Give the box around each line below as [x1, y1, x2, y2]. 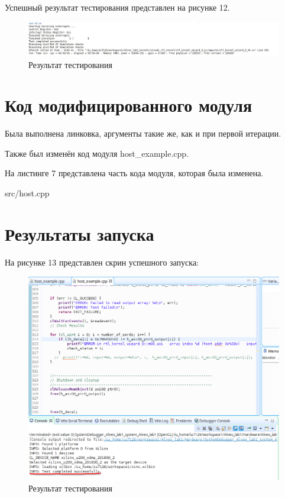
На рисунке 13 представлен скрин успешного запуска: [5, 256, 199, 268]
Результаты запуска [5, 221, 154, 245]
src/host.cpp [5, 187, 50, 199]
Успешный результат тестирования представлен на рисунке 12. [5, 1, 230, 13]
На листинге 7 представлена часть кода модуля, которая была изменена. [5, 167, 264, 179]
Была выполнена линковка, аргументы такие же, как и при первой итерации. [5, 127, 281, 140]
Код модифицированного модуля [5, 93, 252, 117]
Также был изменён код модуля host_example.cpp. [5, 147, 189, 159]
